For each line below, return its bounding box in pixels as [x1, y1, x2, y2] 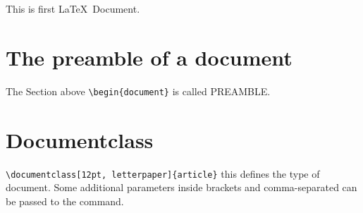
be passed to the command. [6, 193, 124, 208]
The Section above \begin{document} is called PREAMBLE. [6, 83, 271, 98]
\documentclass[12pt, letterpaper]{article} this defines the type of [6, 166, 320, 181]
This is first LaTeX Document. [6, 1, 140, 16]
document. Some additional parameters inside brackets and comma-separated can [6, 180, 357, 195]
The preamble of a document [6, 42, 293, 71]
